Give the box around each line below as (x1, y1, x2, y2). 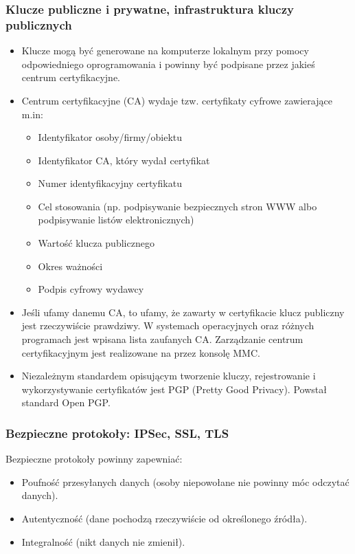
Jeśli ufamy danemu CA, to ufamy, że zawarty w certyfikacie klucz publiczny (21, 304, 345, 319)
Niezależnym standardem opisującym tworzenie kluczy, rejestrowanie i (21, 368, 316, 383)
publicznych (5, 16, 72, 33)
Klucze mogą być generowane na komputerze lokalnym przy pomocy (21, 43, 309, 58)
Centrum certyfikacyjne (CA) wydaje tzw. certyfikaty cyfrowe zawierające (21, 93, 332, 107)
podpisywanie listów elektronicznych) (38, 212, 194, 227)
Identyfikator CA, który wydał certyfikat (38, 153, 210, 167)
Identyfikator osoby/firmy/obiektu (38, 130, 183, 144)
